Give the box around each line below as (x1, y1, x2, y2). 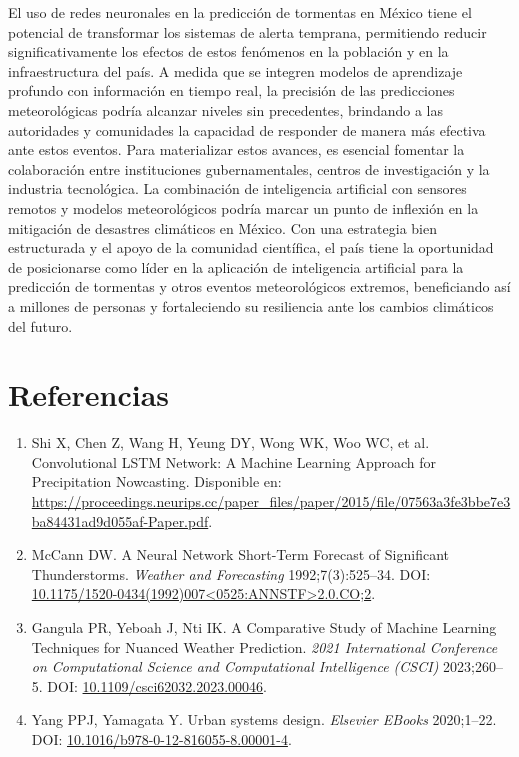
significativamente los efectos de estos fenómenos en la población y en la (8, 41, 449, 62)
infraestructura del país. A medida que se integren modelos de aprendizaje (8, 60, 463, 81)
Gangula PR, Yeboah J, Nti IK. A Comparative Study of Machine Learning (31, 616, 497, 637)
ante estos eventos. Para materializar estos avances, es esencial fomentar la (8, 139, 465, 160)
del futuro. (8, 315, 73, 336)
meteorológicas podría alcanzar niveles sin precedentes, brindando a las (8, 99, 443, 120)
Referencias (8, 374, 170, 415)
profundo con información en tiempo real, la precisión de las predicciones (8, 80, 455, 101)
